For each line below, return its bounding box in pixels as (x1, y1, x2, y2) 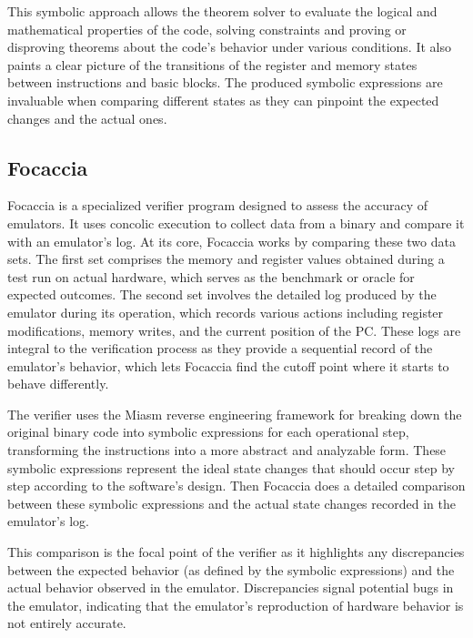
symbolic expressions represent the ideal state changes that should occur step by (7, 458, 455, 477)
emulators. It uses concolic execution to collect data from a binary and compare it (7, 213, 465, 232)
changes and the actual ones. (7, 108, 167, 127)
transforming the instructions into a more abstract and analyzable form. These (7, 441, 447, 460)
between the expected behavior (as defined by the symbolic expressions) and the (7, 560, 455, 579)
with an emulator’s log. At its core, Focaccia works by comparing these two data (7, 231, 456, 250)
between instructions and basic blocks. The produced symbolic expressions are (7, 73, 443, 92)
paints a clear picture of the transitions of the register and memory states (7, 55, 418, 74)
